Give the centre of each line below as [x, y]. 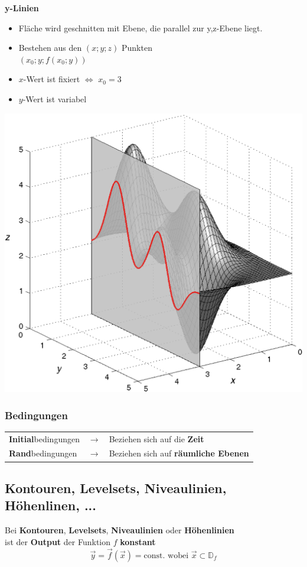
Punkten [137, 48]
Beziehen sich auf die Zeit [156, 438]
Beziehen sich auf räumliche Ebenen [179, 453]
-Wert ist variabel [55, 98]
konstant [138, 541]
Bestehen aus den [50, 48]
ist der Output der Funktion [58, 541]
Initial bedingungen [44, 438]
